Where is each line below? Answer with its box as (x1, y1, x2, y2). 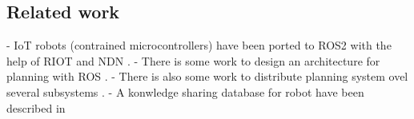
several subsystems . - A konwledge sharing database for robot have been (6, 83, 364, 100)
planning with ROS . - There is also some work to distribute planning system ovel (6, 68, 408, 85)
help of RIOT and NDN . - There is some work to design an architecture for (6, 52, 380, 69)
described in (6, 99, 66, 116)
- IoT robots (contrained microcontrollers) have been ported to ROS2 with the (6, 37, 392, 54)
